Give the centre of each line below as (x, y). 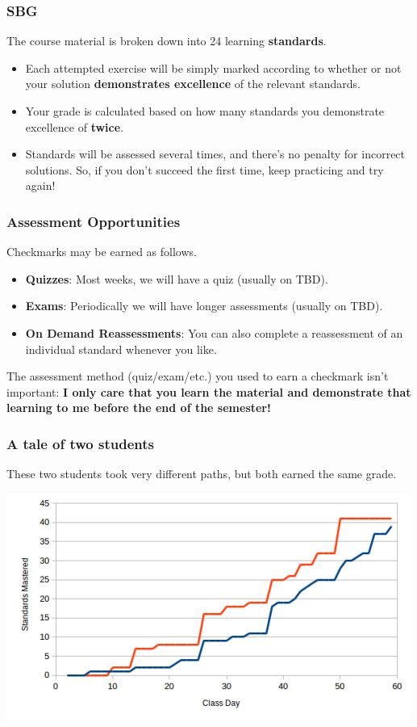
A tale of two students (80, 443)
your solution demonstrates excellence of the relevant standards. (193, 84)
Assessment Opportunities (94, 221)
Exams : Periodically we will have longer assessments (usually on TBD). (204, 306)
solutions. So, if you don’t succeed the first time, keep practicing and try (204, 169)
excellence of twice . (75, 126)
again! (40, 185)
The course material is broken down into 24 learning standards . (167, 41)
